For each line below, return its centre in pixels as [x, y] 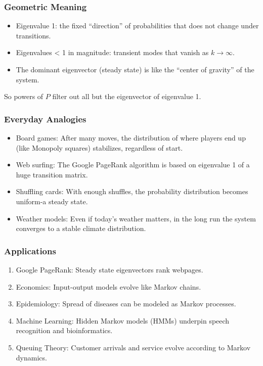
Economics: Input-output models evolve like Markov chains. [108, 286]
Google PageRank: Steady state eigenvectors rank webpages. [109, 269]
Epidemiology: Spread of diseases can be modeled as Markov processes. [126, 304]
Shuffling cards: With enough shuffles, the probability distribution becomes [132, 191]
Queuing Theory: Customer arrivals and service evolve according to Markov [133, 347]
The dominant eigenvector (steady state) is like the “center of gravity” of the [135, 69]
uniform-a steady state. [52, 201]
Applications [30, 250]
